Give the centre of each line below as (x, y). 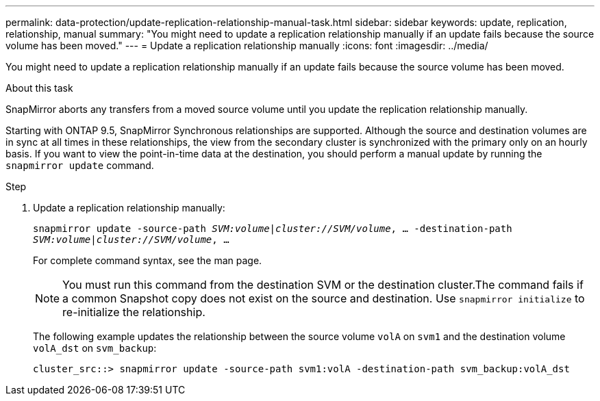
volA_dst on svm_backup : (95, 348)
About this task (39, 88)
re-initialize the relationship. (134, 312)
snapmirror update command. (80, 165)
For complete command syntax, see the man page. (148, 260)
